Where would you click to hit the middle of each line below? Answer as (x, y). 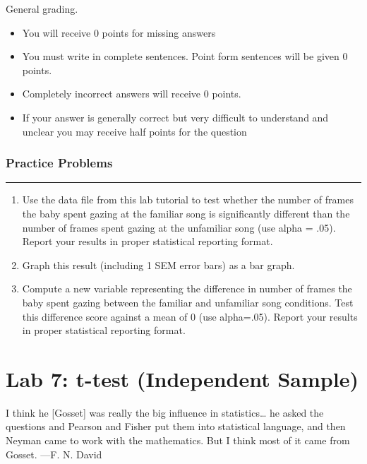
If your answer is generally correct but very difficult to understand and (175, 117)
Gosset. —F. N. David (54, 454)
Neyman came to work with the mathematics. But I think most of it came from (178, 440)
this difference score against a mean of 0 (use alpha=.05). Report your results (190, 316)
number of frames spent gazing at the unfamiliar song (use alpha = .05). (179, 227)
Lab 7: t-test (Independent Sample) (182, 378)
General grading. (42, 8)
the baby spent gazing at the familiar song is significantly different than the (186, 213)
